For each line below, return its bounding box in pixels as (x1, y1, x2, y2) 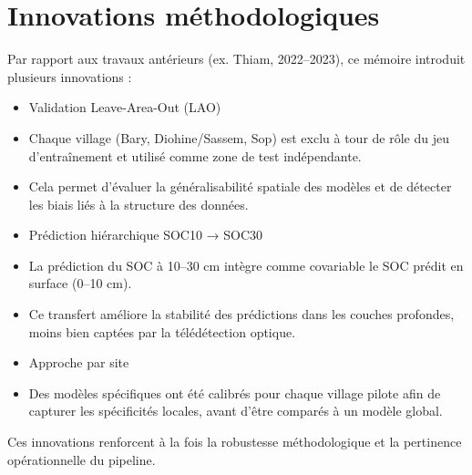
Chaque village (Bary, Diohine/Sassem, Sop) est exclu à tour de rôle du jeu (28, 128, 449, 147)
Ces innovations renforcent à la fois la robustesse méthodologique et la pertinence (7, 432, 462, 451)
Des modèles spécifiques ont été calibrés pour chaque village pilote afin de (28, 383, 441, 402)
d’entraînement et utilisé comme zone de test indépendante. (28, 146, 362, 165)
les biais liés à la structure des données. (28, 194, 249, 213)
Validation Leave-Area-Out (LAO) (28, 98, 221, 117)
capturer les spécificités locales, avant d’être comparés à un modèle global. (28, 401, 443, 420)
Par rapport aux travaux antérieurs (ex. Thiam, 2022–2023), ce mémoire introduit (7, 49, 466, 68)
